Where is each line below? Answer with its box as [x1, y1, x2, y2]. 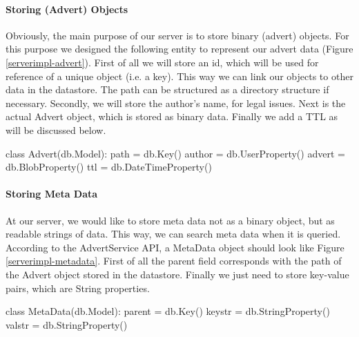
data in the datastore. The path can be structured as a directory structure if [6, 82, 329, 97]
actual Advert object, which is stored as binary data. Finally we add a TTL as [6, 109, 338, 124]
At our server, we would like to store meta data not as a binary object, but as [6, 213, 335, 227]
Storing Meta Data [6, 186, 98, 201]
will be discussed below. [6, 122, 106, 137]
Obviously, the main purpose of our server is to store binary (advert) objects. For [6, 28, 349, 42]
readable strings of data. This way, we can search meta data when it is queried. [6, 227, 341, 241]
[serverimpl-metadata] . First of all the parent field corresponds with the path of [6, 253, 342, 268]
